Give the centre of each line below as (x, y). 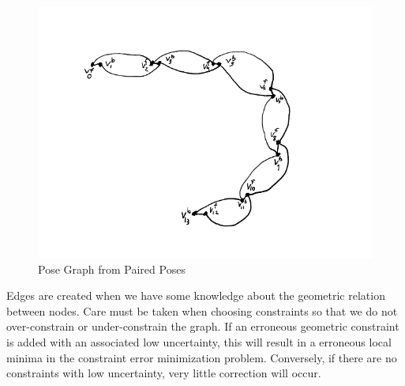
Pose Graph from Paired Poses (112, 269)
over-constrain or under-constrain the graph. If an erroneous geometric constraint (203, 326)
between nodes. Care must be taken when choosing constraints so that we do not (202, 310)
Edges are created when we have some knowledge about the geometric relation (196, 295)
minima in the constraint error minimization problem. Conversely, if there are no (202, 357)
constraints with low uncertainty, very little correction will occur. (164, 373)
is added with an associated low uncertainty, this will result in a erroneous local (199, 341)
